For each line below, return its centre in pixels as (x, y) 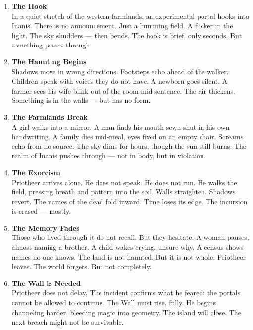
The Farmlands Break (50, 117)
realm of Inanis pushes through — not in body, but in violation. (109, 156)
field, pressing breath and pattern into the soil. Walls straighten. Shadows (124, 192)
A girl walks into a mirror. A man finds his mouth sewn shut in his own (121, 126)
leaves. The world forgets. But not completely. (81, 266)
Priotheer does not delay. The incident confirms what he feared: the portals (126, 293)
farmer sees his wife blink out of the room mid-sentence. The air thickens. (124, 90)
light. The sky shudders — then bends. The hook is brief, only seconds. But (127, 35)
